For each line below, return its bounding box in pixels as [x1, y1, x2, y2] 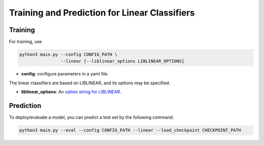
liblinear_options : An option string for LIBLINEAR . [21, 89, 122, 95]
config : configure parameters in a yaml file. [21, 71, 109, 77]
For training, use [9, 39, 42, 45]
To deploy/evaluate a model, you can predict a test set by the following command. [9, 114, 174, 120]
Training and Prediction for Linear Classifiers [9, 7, 195, 18]
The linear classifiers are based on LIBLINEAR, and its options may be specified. [9, 80, 171, 86]
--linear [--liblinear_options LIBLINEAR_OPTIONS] [60, 58, 185, 64]
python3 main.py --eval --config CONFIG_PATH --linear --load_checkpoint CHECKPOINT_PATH [19, 127, 242, 133]
